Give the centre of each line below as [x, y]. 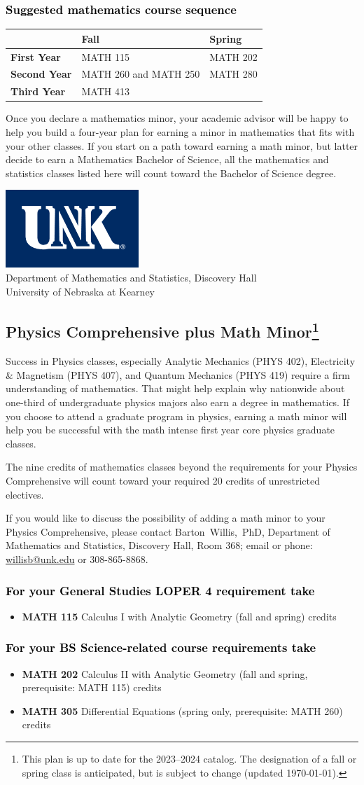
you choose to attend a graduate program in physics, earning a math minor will [176, 416]
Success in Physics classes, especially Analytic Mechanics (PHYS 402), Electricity [181, 361]
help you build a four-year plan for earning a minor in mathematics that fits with [180, 131]
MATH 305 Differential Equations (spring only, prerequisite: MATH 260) [182, 710]
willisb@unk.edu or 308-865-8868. [77, 559]
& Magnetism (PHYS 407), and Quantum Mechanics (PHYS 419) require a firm [178, 374]
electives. [25, 494]
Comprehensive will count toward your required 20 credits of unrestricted [163, 481]
